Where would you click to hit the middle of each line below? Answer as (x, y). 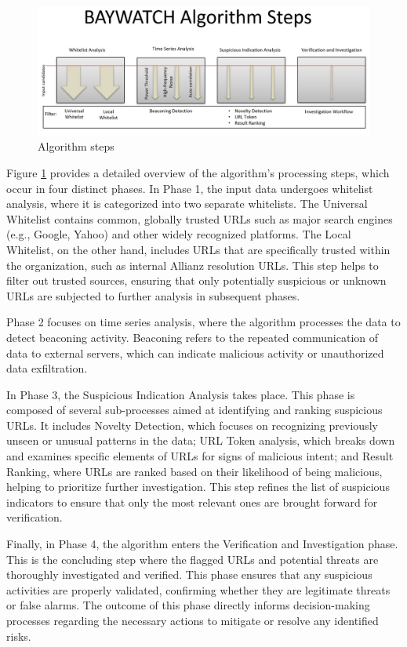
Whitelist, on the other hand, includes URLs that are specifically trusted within (198, 249)
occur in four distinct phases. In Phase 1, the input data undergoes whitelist (190, 188)
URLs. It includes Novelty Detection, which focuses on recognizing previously (192, 425)
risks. (19, 636)
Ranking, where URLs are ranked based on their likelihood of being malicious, (194, 471)
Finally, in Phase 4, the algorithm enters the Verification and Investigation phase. (202, 544)
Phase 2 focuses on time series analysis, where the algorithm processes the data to (203, 322)
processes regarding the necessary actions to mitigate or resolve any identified (193, 621)
